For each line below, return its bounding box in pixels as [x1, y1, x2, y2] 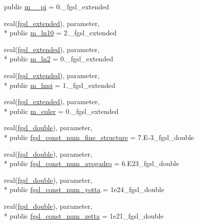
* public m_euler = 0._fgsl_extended [4, 106, 119, 116]
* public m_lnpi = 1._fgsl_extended [4, 80, 115, 90]
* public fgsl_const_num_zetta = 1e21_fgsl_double [4, 210, 164, 221]
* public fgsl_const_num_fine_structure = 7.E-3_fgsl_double [4, 132, 194, 142]
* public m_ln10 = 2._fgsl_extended [4, 28, 117, 38]
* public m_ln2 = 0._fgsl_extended [4, 54, 113, 64]
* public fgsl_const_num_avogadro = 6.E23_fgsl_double [4, 158, 179, 168]
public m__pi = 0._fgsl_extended [4, 1, 109, 11]
